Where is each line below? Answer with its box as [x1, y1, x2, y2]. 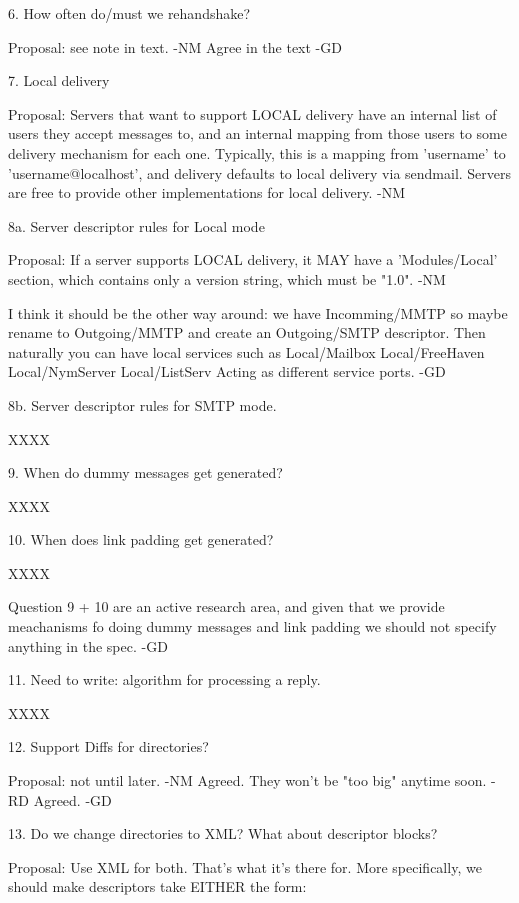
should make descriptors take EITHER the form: [8, 876, 307, 897]
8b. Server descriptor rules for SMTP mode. [8, 394, 277, 415]
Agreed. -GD [33, 789, 112, 810]
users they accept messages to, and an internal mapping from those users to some [8, 123, 507, 144]
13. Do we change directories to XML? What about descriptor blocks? [8, 823, 438, 844]
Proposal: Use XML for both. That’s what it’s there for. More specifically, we [8, 856, 482, 877]
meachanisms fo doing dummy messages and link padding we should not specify [8, 616, 497, 637]
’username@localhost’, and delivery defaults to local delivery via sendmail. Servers [8, 162, 512, 183]
